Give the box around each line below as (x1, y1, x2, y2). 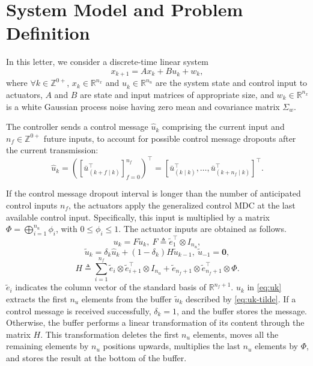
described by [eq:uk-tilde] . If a (185, 292, 296, 305)
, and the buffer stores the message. (177, 304, 307, 317)
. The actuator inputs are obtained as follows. (118, 222, 287, 235)
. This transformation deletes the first (40, 328, 179, 340)
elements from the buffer (81, 292, 172, 305)
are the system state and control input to (155, 76, 308, 89)
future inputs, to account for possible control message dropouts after (43, 132, 296, 144)
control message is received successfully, (6, 304, 151, 317)
